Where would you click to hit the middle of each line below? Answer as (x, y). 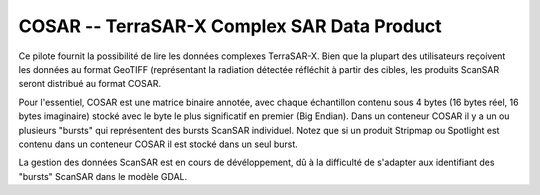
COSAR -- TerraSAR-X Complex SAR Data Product (230, 26)
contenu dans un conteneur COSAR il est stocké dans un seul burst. (158, 144)
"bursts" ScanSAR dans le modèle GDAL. (103, 176)
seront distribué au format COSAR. (90, 84)
